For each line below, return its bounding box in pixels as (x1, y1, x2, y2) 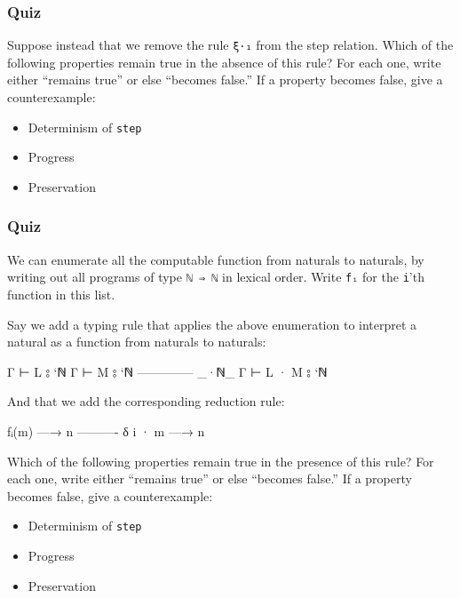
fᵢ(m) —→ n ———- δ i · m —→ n (7, 421, 205, 440)
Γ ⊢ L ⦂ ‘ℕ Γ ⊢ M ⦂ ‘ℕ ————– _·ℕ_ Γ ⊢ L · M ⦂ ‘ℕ (7, 362, 328, 380)
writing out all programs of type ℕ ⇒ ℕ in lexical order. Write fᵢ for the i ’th (7, 267, 424, 286)
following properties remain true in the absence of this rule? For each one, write (7, 52, 441, 71)
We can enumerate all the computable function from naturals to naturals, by (7, 250, 424, 268)
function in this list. (7, 284, 115, 303)
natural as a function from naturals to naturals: (7, 332, 266, 351)
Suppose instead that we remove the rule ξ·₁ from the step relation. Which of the (7, 36, 454, 54)
